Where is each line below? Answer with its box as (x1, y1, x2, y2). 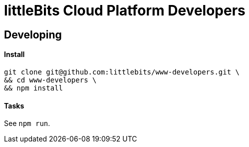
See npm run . (4, 119, 50, 128)
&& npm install (4, 83, 63, 92)
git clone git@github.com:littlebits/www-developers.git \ (4, 67, 240, 76)
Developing (4, 28, 62, 41)
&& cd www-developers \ (4, 75, 97, 84)
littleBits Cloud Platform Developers (4, 2, 246, 19)
